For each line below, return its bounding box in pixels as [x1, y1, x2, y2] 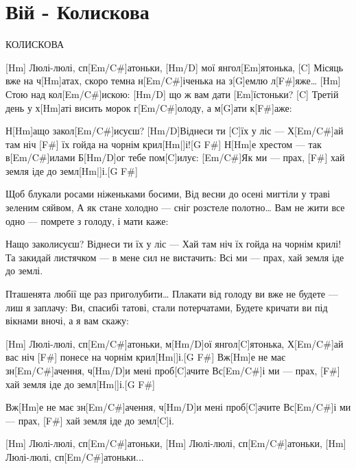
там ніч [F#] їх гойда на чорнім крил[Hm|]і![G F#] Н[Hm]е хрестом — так [5, 136, 322, 151]
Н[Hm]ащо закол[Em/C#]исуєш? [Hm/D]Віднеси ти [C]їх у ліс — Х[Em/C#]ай [5, 123, 344, 138]
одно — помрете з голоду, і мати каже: [5, 213, 169, 228]
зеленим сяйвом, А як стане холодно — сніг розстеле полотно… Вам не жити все [5, 200, 345, 215]
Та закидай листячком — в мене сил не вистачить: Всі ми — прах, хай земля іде [5, 250, 344, 264]
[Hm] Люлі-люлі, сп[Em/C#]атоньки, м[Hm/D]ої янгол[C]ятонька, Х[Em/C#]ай [5, 336, 344, 350]
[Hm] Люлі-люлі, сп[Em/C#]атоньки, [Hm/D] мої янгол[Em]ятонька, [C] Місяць [5, 60, 344, 74]
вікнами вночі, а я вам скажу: [5, 313, 129, 328]
